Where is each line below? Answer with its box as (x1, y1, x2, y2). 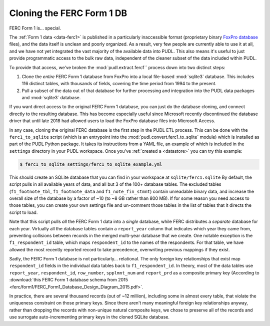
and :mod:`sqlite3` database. (21, 95, 81, 101)
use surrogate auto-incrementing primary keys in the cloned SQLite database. (9, 314, 170, 320)
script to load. (9, 209, 38, 215)
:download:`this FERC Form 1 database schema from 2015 (9, 277, 128, 283)
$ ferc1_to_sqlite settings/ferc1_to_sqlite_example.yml (19, 161, 162, 167)
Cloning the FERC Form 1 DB (9, 8, 127, 19)
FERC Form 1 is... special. (9, 25, 61, 31)
